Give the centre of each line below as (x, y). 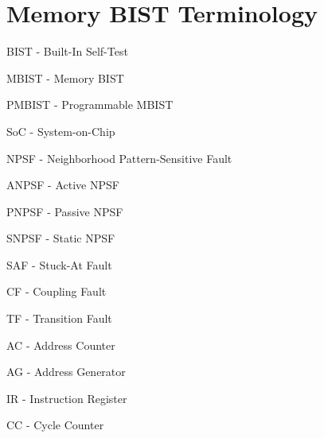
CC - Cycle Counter (55, 425)
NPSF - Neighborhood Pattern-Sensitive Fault (119, 158)
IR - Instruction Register (67, 398)
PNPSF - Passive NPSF (65, 211)
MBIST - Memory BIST (65, 78)
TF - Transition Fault (59, 318)
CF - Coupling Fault (57, 291)
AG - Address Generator (66, 372)
